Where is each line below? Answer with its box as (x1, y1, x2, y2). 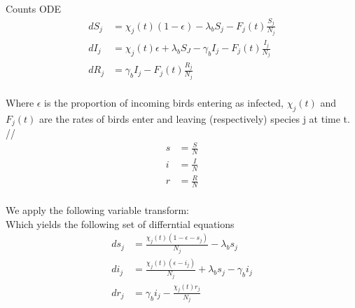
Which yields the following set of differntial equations (6, 216, 235, 231)
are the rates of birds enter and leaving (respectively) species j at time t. (39, 111, 350, 126)
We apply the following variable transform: (6, 202, 189, 217)
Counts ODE (6, 1, 62, 15)
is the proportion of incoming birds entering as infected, (44, 95, 284, 109)
